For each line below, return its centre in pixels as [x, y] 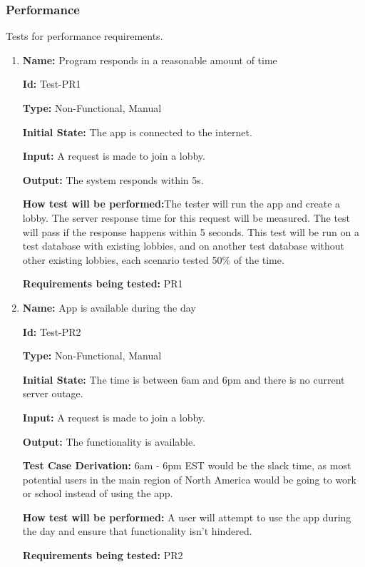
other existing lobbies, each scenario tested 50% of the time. [153, 259]
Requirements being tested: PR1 [103, 283]
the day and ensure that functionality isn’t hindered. [137, 531]
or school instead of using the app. [98, 493]
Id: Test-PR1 [52, 84]
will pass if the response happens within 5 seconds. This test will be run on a [191, 231]
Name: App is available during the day [109, 307]
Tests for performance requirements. [84, 36]
